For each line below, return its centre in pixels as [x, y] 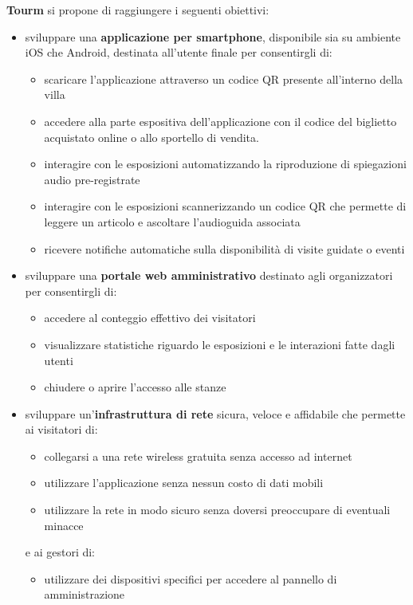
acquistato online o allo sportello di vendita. [151, 137]
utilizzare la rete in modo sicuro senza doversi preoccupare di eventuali [217, 510]
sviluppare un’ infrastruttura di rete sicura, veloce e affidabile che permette [215, 413]
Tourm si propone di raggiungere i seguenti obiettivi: [138, 10]
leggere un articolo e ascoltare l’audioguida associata [172, 221]
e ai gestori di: [60, 552]
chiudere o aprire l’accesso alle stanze [135, 387]
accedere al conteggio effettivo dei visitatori [150, 318]
